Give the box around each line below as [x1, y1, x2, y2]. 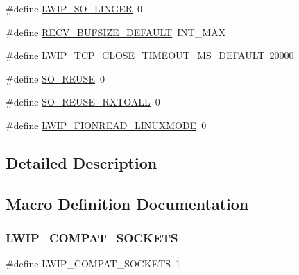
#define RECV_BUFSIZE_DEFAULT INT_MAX [6, 24, 226, 39]
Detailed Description [6, 151, 157, 173]
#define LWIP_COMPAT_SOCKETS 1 [6, 256, 181, 271]
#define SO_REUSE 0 [6, 71, 105, 85]
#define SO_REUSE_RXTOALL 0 [6, 94, 160, 109]
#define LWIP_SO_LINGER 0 [6, 1, 143, 15]
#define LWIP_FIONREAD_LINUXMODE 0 [6, 117, 207, 132]
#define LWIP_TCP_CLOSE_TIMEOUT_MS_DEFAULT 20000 [6, 48, 294, 62]
